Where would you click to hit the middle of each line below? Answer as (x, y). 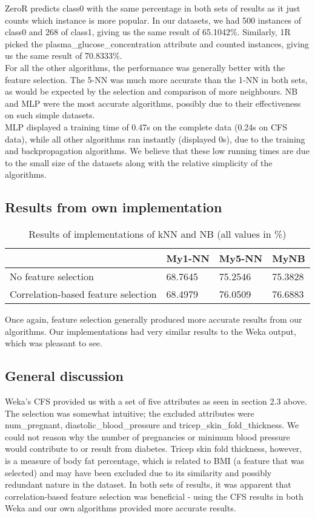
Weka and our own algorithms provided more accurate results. (121, 508)
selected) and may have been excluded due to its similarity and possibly (138, 472)
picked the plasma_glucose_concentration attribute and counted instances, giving (157, 43)
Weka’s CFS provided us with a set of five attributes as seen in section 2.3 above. (156, 401)
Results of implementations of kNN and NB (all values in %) (157, 234)
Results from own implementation (114, 207)
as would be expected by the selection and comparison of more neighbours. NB (151, 91)
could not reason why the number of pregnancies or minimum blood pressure (148, 436)
